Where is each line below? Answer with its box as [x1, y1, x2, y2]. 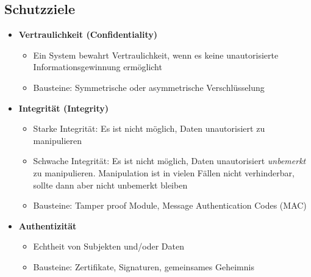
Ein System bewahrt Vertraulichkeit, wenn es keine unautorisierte [33, 48, 279, 61]
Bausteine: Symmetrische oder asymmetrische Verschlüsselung [33, 81, 265, 93]
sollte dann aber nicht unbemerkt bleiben [33, 178, 188, 191]
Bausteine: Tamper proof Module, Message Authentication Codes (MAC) [33, 199, 307, 212]
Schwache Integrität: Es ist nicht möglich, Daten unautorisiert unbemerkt [33, 154, 306, 167]
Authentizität [18, 219, 77, 232]
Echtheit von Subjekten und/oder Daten [33, 240, 185, 253]
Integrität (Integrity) [18, 101, 109, 114]
